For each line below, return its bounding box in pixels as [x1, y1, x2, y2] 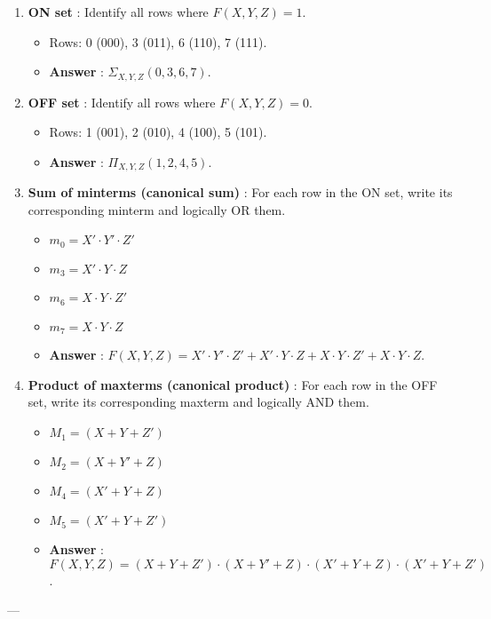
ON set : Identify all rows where [28, 3, 209, 20]
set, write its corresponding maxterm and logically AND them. [28, 393, 369, 411]
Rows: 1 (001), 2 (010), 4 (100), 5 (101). [49, 123, 267, 141]
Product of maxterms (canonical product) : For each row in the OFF [28, 375, 438, 393]
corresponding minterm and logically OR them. [28, 200, 286, 218]
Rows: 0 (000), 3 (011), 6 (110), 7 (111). [49, 32, 267, 51]
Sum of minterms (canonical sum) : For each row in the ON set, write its [28, 183, 453, 202]
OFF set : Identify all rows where [28, 92, 216, 111]
